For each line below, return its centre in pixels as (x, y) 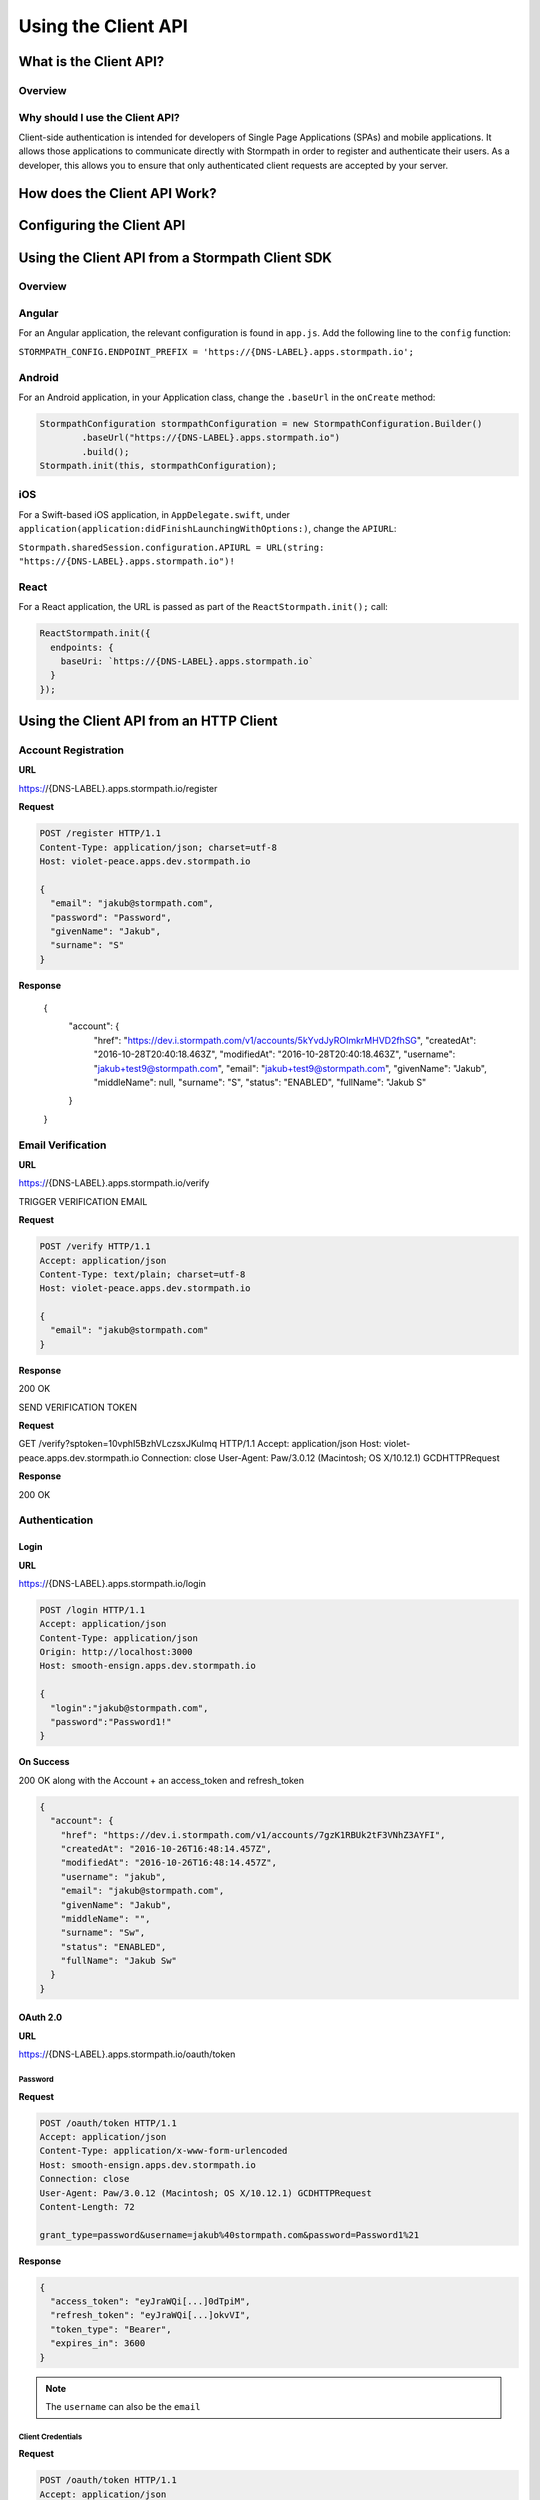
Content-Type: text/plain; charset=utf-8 (142, 1274)
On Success (44, 1762)
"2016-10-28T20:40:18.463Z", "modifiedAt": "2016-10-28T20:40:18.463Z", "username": (274, 1054)
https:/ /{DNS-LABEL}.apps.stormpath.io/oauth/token (127, 2054)
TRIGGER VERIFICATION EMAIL (83, 1201)
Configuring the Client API (102, 225)
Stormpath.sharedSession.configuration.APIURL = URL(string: (171, 547)
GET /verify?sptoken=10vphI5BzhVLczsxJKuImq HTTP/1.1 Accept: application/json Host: (200, 1444)
